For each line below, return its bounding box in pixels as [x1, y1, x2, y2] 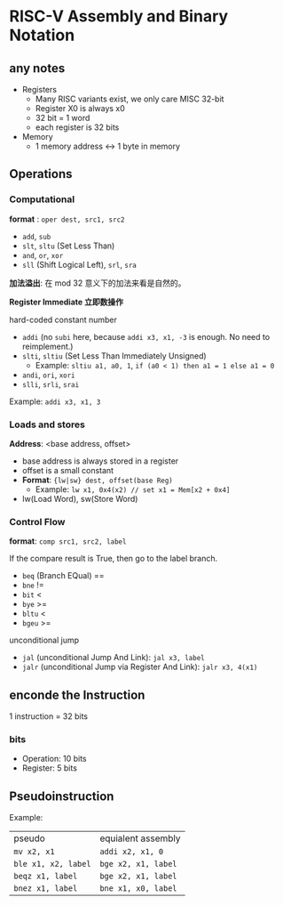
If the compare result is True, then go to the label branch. [9, 554, 218, 564]
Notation [9, 25, 75, 45]
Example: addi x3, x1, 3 [9, 396, 101, 407]
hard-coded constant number [9, 314, 117, 325]
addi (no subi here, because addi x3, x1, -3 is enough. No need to [21, 331, 271, 342]
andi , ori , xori [21, 369, 75, 380]
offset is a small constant [21, 465, 114, 475]
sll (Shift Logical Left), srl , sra [21, 259, 138, 270]
